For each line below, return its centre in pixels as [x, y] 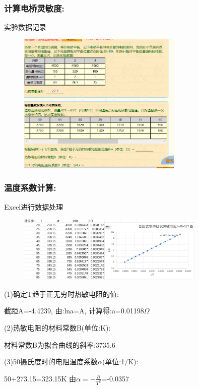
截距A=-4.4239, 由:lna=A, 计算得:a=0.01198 [74, 311]
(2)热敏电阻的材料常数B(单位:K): [57, 328]
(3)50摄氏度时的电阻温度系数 [51, 362]
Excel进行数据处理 [34, 206]
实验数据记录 [25, 27]
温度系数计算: [30, 188]
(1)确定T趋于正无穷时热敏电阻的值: [61, 294]
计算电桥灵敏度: [34, 8]
